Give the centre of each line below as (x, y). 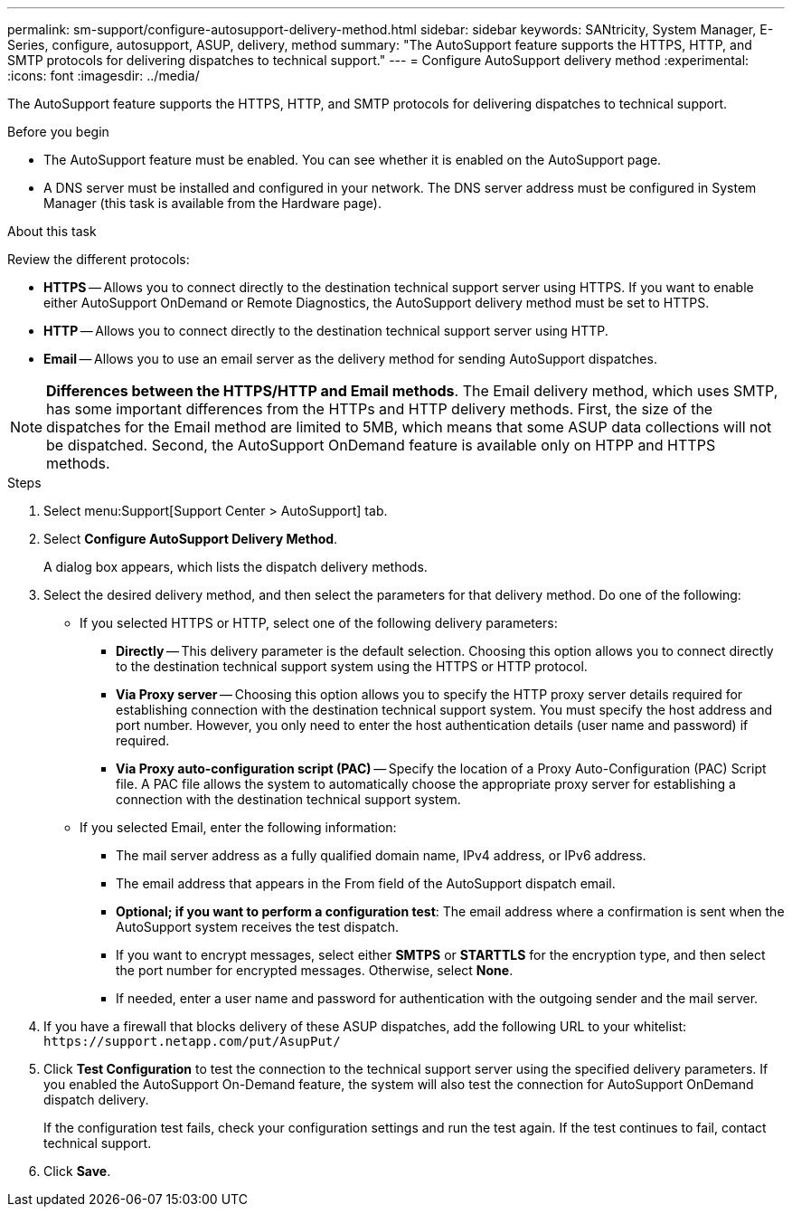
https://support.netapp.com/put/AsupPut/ (192, 1041)
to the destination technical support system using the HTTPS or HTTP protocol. (352, 666)
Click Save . (77, 1171)
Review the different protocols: (99, 259)
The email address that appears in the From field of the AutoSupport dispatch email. (366, 883)
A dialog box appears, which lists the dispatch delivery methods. (236, 567)
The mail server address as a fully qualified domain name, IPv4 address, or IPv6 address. (381, 855)
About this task (52, 231)
